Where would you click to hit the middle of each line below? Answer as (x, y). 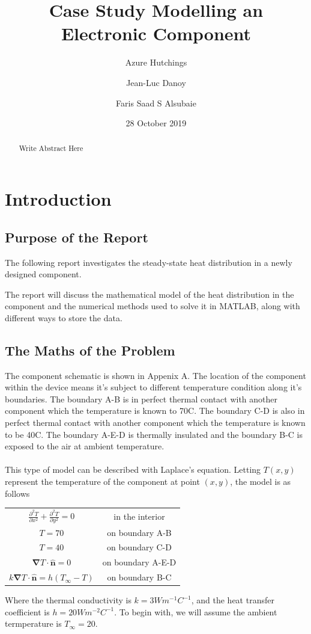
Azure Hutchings (156, 62)
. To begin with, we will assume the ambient (196, 611)
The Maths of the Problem (90, 350)
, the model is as (261, 482)
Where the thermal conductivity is (68, 600)
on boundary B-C (139, 577)
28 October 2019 (156, 123)
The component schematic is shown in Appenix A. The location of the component (155, 375)
